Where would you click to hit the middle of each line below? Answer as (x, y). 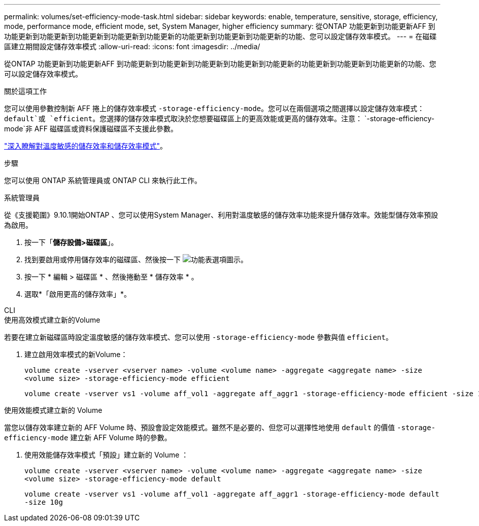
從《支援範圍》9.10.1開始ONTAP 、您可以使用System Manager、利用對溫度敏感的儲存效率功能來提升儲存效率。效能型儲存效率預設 (221, 215)
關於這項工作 (25, 91)
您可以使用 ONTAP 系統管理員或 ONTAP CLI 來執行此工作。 (103, 180)
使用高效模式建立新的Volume (52, 320)
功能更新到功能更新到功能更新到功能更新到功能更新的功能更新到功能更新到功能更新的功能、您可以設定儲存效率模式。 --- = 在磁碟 (220, 36)
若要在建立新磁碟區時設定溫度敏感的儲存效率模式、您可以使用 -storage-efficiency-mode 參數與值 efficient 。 (198, 337)
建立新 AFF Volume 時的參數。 (121, 437)
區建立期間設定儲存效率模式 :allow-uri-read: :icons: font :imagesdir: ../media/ (132, 46)
